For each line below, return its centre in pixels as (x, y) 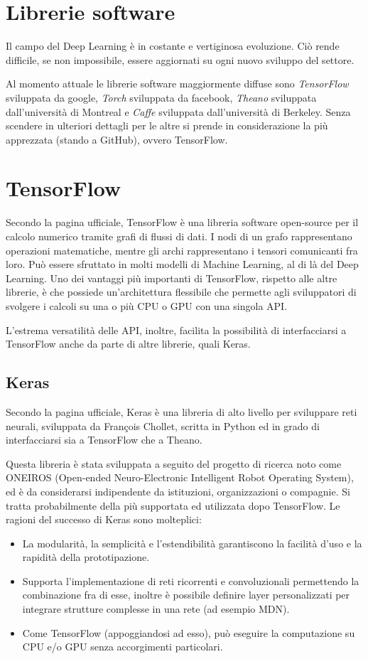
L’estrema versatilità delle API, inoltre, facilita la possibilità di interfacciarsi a (176, 329)
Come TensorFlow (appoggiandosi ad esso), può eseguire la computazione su (189, 632)
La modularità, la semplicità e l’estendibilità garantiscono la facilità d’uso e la (192, 543)
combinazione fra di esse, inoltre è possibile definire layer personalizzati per (186, 595)
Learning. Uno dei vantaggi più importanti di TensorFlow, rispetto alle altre (172, 278)
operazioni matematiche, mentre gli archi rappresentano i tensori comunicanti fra (182, 250)
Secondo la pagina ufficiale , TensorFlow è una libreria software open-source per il (182, 222)
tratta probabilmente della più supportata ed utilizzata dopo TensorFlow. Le (173, 505)
